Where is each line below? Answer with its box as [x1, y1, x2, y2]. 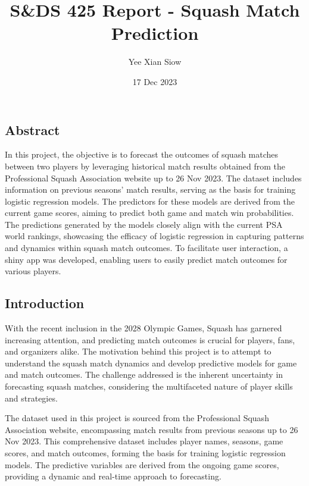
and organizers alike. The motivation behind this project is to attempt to [5, 345, 271, 358]
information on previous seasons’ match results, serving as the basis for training [5, 183, 296, 196]
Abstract [5, 120, 60, 139]
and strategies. [5, 391, 58, 404]
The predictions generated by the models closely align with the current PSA [5, 218, 283, 230]
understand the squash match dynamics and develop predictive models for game [5, 356, 297, 369]
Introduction [5, 294, 85, 312]
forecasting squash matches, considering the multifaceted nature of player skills [5, 380, 293, 393]
